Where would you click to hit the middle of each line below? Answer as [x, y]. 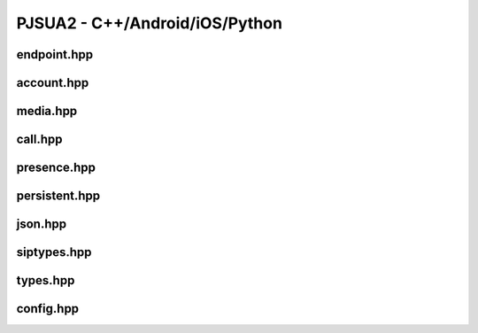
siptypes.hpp [54, 252]
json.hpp [41, 225]
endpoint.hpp [54, 54]
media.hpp [47, 111]
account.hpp [53, 83]
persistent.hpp [58, 196]
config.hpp [48, 309]
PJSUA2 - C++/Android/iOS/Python [150, 23]
